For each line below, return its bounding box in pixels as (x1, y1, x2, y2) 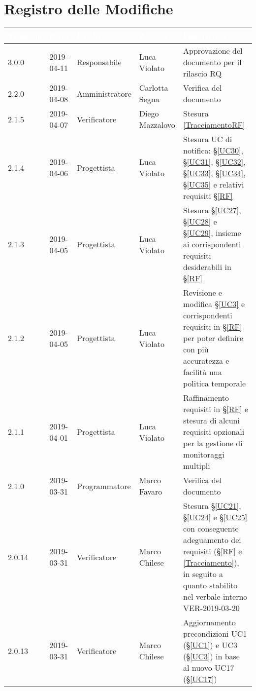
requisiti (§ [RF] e (183, 545, 242, 557)
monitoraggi (183, 449, 224, 461)
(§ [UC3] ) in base (183, 651, 240, 662)
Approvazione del (183, 45, 243, 57)
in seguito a (183, 568, 223, 580)
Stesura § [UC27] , (183, 204, 241, 216)
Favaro (139, 486, 162, 498)
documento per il (183, 56, 242, 68)
